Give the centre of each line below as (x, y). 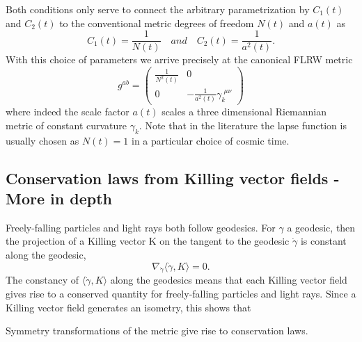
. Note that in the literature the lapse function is (243, 125)
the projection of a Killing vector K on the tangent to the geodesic (148, 241)
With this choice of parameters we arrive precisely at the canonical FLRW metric (179, 59)
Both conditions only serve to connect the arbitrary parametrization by (158, 9)
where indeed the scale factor (68, 112)
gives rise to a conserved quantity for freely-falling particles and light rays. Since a (181, 293)
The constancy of (42, 280)
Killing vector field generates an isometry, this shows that (128, 307)
